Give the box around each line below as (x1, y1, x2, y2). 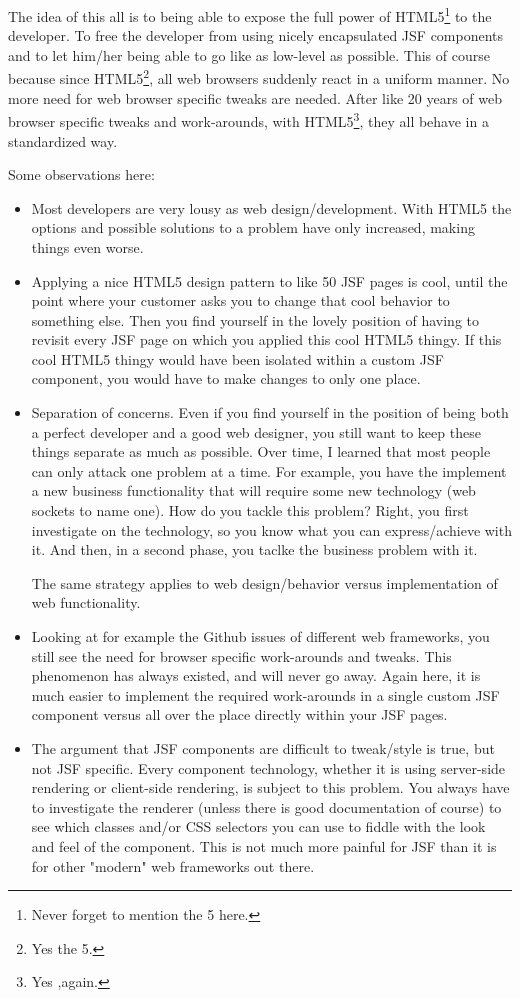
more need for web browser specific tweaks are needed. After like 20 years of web (8, 87, 502, 108)
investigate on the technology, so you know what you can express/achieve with (31, 519, 512, 540)
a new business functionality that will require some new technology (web (31, 480, 476, 501)
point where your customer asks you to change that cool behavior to (31, 290, 450, 311)
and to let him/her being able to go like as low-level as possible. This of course (8, 44, 490, 65)
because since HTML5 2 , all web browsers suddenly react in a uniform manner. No (8, 65, 510, 89)
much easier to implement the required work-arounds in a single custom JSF (31, 684, 500, 705)
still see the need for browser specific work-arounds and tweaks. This (31, 645, 452, 666)
